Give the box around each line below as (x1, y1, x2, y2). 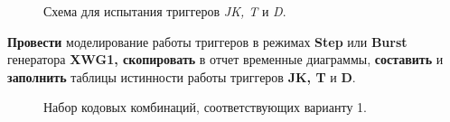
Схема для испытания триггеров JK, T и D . (43, 2, 286, 20)
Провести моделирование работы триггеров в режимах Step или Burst (7, 32, 408, 51)
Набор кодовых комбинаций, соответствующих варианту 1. (43, 98, 367, 117)
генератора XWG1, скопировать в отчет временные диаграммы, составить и (7, 50, 444, 69)
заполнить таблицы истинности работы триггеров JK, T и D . (7, 67, 356, 86)
